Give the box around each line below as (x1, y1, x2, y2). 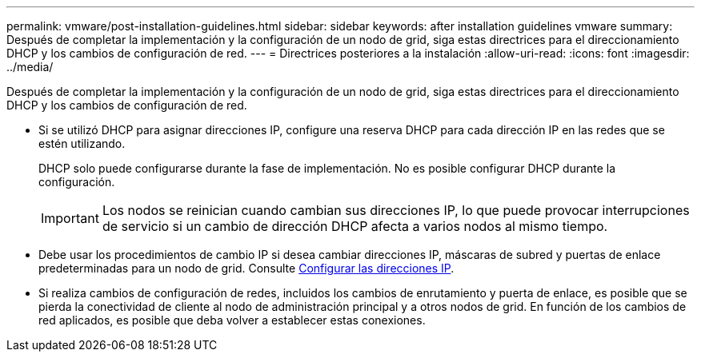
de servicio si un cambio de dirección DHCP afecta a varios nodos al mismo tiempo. (102, 218, 608, 234)
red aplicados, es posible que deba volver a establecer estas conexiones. (38, 313, 426, 327)
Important (41, 210, 99, 226)
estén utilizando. (38, 137, 126, 150)
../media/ (6, 60, 54, 74)
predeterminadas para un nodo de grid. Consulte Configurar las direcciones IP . (38, 261, 455, 275)
